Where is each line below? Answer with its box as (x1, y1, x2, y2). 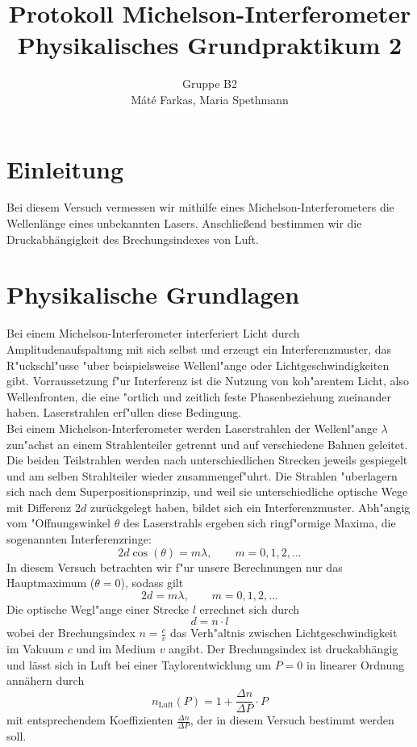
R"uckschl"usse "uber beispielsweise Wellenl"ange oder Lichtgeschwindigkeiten (6, 356, 390, 373)
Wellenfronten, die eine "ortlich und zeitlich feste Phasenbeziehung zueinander (6, 388, 392, 405)
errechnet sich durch (199, 600, 300, 617)
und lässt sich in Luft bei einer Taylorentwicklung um (6, 656, 271, 673)
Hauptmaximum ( (6, 574, 95, 591)
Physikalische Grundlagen (6, 278, 300, 311)
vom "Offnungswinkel (6, 514, 111, 531)
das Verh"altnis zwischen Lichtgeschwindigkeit (169, 624, 398, 641)
